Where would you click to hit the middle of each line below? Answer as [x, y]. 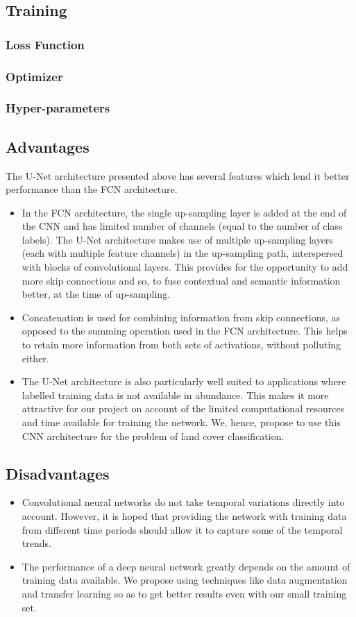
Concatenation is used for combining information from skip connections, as [181, 317]
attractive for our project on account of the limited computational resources [183, 408]
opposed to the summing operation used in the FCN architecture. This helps [185, 331]
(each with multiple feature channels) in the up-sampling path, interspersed [183, 253]
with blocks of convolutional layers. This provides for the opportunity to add [185, 267]
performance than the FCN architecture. [92, 189]
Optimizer [34, 76]
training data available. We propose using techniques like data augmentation [185, 580]
